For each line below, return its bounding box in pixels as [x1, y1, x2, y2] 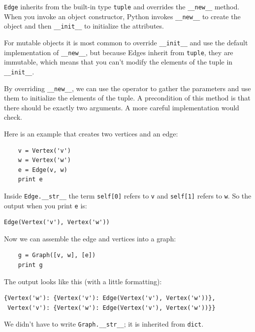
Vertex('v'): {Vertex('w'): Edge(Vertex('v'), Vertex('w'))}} [7, 304, 216, 311]
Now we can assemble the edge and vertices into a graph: [4, 233, 176, 243]
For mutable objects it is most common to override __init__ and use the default [4, 37, 248, 47]
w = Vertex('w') [18, 157, 71, 164]
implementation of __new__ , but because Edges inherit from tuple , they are [4, 47, 233, 57]
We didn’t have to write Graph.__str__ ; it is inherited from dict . [4, 319, 204, 329]
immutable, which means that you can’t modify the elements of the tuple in [4, 57, 233, 67]
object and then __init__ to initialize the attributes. [4, 21, 164, 31]
